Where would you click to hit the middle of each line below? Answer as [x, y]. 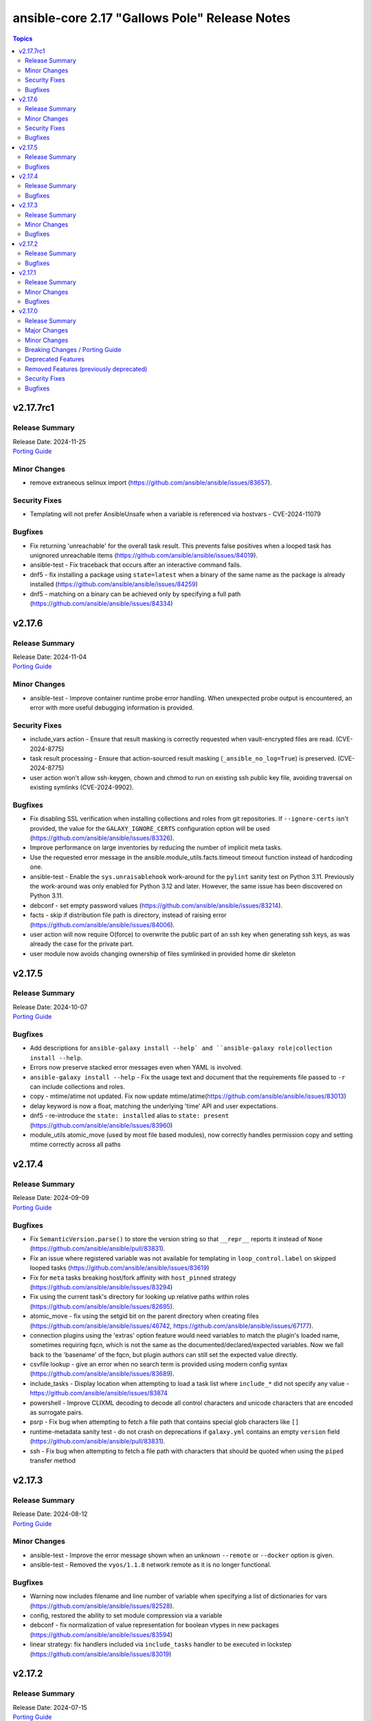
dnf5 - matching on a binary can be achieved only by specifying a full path [135, 594]
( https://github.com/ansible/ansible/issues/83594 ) [101, 1634]
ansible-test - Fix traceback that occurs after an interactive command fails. [136, 565]
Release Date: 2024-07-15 [50, 1707]
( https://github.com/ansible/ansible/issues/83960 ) [101, 1125]
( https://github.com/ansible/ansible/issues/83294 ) [101, 1287]
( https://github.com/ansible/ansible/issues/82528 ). [102, 1606]
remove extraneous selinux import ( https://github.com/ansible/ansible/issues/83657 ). [151, 483]
